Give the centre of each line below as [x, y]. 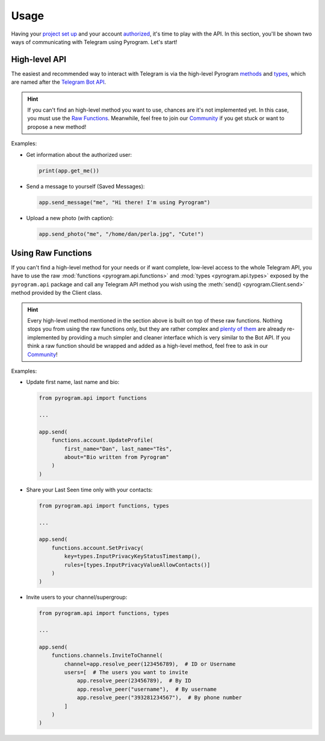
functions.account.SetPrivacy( [97, 548]
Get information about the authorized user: [79, 154]
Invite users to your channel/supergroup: [77, 598]
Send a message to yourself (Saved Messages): [85, 186]
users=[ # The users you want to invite [126, 672]
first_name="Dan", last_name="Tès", [118, 449]
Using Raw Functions [52, 253]
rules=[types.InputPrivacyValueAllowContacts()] [137, 565]
